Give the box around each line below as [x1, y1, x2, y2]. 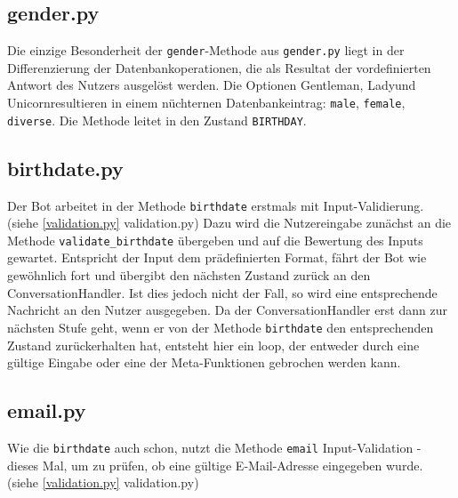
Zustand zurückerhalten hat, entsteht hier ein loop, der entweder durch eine [7, 335, 420, 354]
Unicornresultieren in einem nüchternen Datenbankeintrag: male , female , [7, 93, 406, 112]
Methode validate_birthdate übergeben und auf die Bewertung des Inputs [7, 230, 423, 249]
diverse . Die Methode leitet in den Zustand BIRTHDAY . [7, 110, 307, 129]
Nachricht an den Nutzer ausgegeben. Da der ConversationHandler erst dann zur [7, 301, 447, 319]
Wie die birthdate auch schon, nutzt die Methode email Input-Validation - [7, 438, 422, 456]
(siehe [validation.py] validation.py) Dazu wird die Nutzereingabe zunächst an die [7, 213, 452, 232]
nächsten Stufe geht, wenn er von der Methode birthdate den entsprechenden [7, 317, 434, 336]
